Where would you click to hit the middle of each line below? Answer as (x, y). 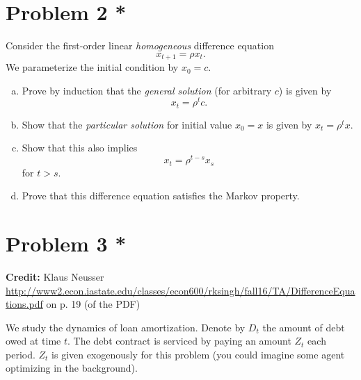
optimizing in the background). (72, 368)
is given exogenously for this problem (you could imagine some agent (198, 354)
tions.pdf (24, 304)
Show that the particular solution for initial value (127, 124)
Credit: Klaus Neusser (55, 276)
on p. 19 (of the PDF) (93, 304)
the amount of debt (304, 327)
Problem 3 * (66, 243)
